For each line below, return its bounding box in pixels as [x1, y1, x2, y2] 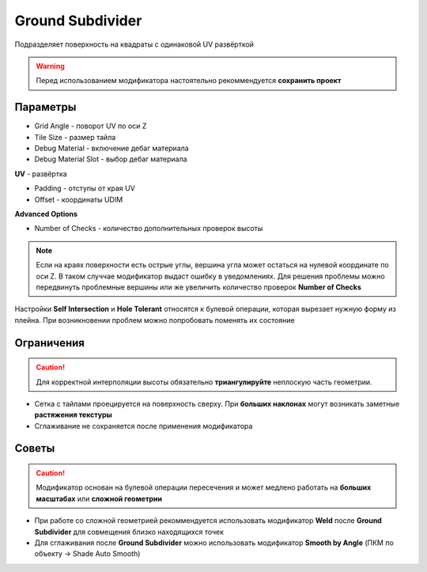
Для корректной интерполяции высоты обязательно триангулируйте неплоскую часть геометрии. [36, 377, 372, 387]
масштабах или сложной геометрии [36, 494, 162, 503]
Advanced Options [14, 209, 78, 218]
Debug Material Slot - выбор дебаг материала [34, 154, 187, 164]
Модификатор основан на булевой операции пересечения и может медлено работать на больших [36, 483, 372, 492]
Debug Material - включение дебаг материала [34, 143, 189, 153]
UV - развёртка [14, 169, 67, 178]
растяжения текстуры [34, 410, 112, 419]
